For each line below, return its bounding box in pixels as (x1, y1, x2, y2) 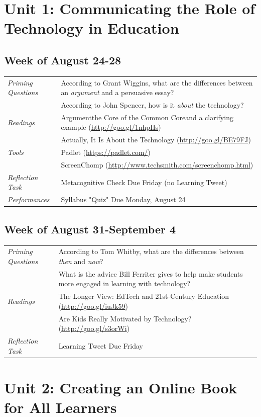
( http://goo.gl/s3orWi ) (58, 323, 129, 333)
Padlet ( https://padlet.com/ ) (61, 147, 151, 157)
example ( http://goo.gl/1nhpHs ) (61, 122, 161, 132)
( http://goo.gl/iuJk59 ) (58, 300, 128, 311)
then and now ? (58, 256, 103, 266)
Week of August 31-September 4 (4, 221, 176, 236)
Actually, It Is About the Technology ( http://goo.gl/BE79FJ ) (61, 134, 251, 145)
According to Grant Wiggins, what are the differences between (61, 77, 253, 88)
